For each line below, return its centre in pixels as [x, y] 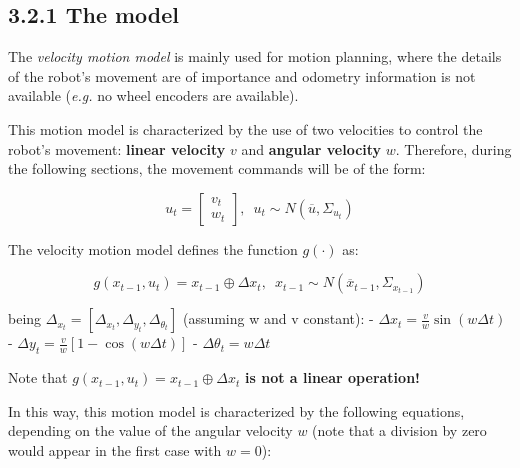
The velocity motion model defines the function [153, 248]
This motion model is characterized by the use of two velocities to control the [245, 128]
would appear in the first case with [115, 449]
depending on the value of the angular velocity [150, 430]
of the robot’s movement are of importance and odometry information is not [242, 75]
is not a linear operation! [332, 377]
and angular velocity [311, 148]
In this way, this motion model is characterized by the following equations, [236, 410]
